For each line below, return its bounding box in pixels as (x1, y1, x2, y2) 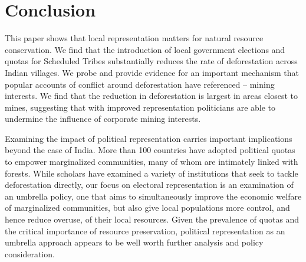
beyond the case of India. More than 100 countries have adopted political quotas (5, 144, 295, 156)
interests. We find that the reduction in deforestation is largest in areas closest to (5, 89, 298, 102)
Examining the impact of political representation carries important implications (5, 132, 292, 144)
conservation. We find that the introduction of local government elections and (5, 43, 285, 55)
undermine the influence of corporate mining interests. (5, 112, 201, 125)
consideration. (5, 247, 55, 260)
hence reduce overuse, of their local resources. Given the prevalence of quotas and (5, 213, 300, 225)
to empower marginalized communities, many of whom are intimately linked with (5, 155, 298, 168)
